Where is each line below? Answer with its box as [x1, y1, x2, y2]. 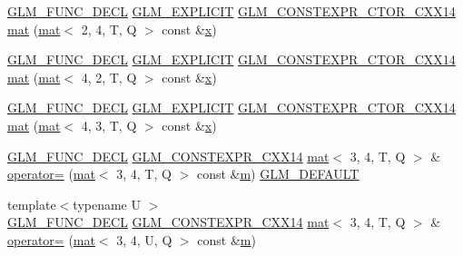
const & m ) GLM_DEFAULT [196, 164, 360, 183]
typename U [73, 194, 141, 213]
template [7, 194, 56, 213]
